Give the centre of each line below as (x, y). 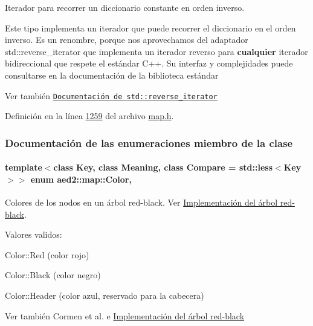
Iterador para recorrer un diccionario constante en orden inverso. (125, 7)
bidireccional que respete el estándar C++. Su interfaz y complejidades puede (149, 63)
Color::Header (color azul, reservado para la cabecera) (105, 295)
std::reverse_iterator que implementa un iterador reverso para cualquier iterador (156, 51)
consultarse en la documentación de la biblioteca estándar (112, 75)
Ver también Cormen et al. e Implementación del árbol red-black (125, 315)
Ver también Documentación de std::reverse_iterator (111, 95)
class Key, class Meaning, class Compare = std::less (163, 167)
